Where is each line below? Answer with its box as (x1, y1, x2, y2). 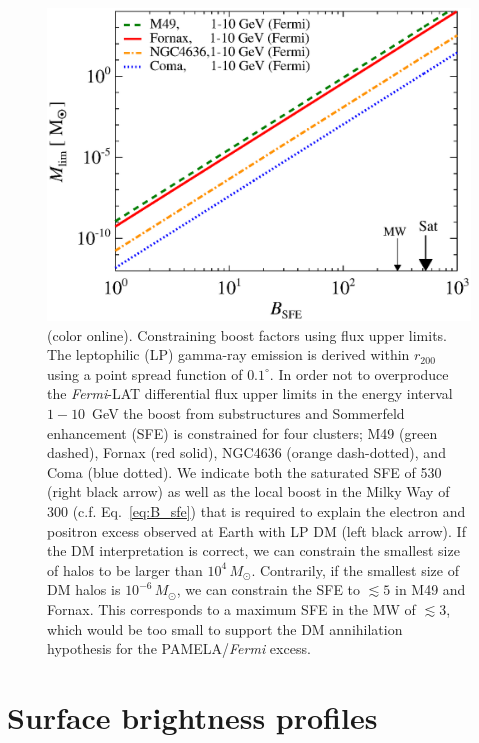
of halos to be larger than (47, 559, 203, 580)
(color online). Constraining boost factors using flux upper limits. (47, 324, 447, 345)
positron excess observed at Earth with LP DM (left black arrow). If (47, 520, 466, 541)
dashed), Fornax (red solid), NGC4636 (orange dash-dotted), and (47, 442, 446, 463)
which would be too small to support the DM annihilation (47, 618, 403, 639)
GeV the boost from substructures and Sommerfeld (92, 403, 405, 423)
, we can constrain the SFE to (176, 579, 361, 600)
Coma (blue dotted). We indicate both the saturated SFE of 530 (47, 461, 442, 482)
